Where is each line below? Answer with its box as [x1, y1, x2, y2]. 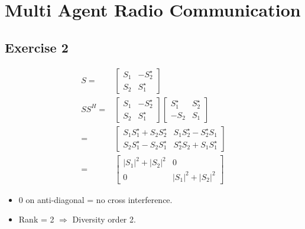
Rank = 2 [18, 213, 54, 225]
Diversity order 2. [72, 213, 136, 225]
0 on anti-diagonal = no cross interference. [18, 193, 173, 205]
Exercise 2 [5, 38, 69, 56]
